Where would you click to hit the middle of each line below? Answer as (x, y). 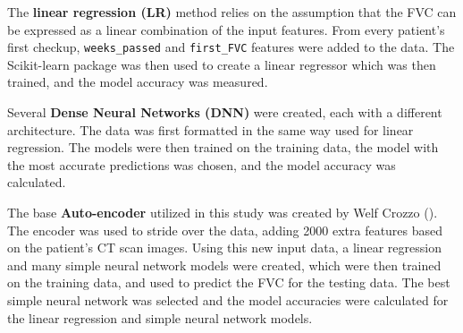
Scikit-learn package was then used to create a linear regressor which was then (222, 64)
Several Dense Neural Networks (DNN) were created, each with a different (225, 112)
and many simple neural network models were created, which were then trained (224, 265)
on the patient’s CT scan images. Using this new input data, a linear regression (224, 248)
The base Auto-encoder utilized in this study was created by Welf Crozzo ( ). (223, 212)
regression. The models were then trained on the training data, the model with (223, 147)
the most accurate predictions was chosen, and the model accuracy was (202, 164)
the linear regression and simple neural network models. (160, 317)
